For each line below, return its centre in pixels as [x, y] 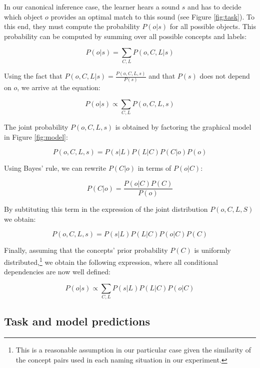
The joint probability [36, 127]
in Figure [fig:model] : [36, 136]
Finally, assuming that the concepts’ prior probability [86, 250]
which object [23, 16]
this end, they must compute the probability [72, 26]
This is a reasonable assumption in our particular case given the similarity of [133, 350]
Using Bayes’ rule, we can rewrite [55, 168]
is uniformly [212, 250]
